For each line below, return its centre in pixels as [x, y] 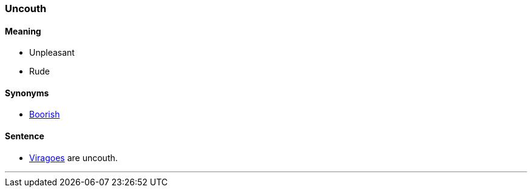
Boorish [45, 114]
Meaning [23, 31]
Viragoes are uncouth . [73, 157]
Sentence [25, 136]
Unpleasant [52, 53]
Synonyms [27, 93]
